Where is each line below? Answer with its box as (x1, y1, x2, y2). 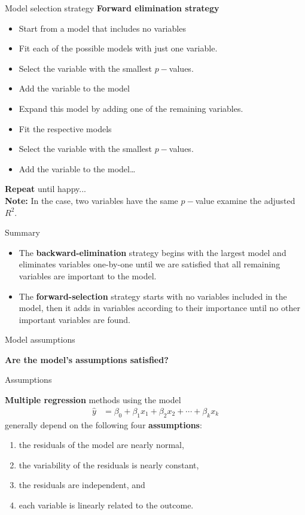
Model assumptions (5, 333, 75, 346)
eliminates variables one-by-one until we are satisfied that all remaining (19, 258, 280, 270)
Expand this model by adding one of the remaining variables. (19, 102, 243, 114)
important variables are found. (19, 313, 130, 325)
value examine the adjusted (195, 194, 295, 206)
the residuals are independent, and (19, 479, 145, 491)
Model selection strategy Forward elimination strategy (5, 2, 219, 14)
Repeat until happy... (5, 182, 86, 195)
